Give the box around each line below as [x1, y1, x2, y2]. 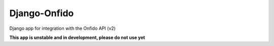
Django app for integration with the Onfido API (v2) [9, 25, 116, 31]
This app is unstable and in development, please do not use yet [9, 34, 145, 40]
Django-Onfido [9, 8, 74, 19]
